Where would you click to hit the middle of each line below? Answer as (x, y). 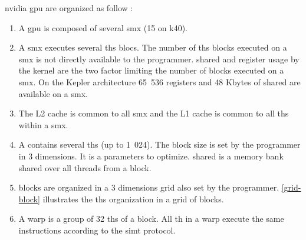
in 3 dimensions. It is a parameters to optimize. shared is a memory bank (151, 156)
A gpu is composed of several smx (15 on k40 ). (103, 27)
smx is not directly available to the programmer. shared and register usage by (159, 59)
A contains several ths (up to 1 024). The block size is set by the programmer (159, 144)
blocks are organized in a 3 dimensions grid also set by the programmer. (149, 187)
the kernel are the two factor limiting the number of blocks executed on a (151, 70)
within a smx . (43, 124)
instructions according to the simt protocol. (97, 230)
